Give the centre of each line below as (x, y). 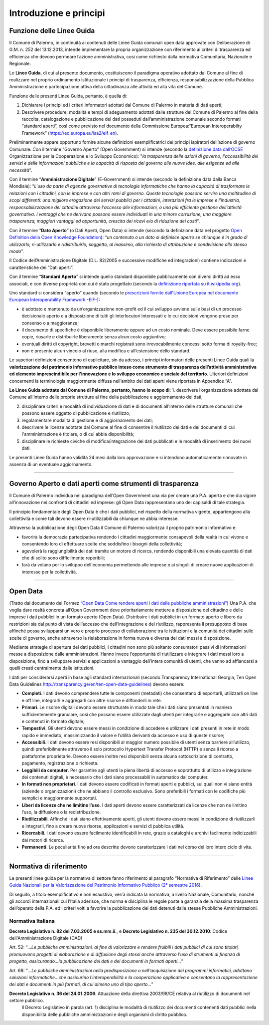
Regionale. (20, 64)
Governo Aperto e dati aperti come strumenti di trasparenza (104, 483)
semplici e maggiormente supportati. (59, 798)
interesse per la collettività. (49, 572)
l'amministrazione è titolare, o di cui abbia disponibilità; (78, 434)
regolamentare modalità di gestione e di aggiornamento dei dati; (87, 420)
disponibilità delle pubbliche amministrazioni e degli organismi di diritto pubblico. (105, 1014)
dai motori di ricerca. (43, 840)
